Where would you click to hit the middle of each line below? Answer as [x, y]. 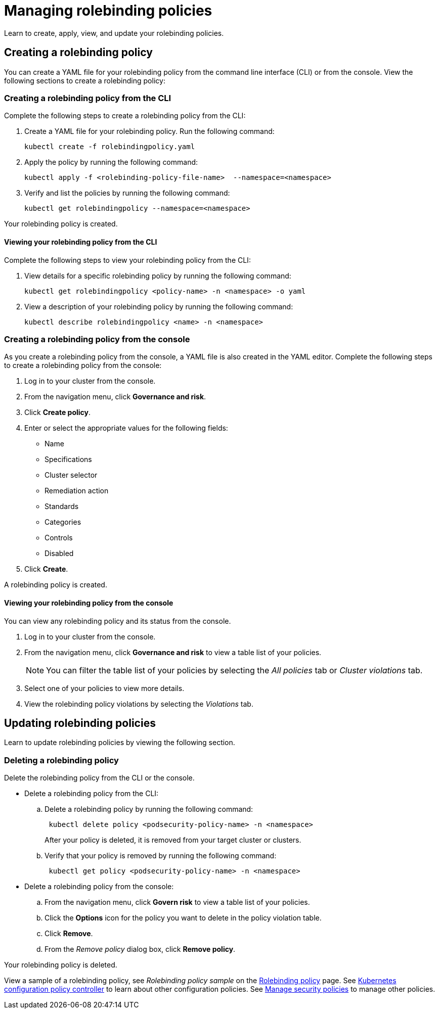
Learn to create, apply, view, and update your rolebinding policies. [114, 33]
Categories [63, 522]
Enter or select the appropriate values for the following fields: [126, 428]
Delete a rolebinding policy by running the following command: [149, 809]
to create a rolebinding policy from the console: [83, 365]
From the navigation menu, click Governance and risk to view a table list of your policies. [173, 652]
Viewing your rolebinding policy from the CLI [81, 242]
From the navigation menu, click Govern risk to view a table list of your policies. [177, 902]
